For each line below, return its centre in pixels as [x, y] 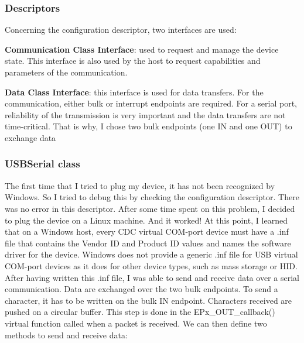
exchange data [30, 137]
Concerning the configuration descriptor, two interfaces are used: [121, 30]
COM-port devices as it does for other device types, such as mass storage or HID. [151, 265]
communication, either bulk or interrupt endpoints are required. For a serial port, [151, 103]
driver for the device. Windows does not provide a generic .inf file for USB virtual [151, 254]
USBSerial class [42, 164]
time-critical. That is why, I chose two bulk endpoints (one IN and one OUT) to [148, 126]
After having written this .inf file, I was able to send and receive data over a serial [152, 277]
